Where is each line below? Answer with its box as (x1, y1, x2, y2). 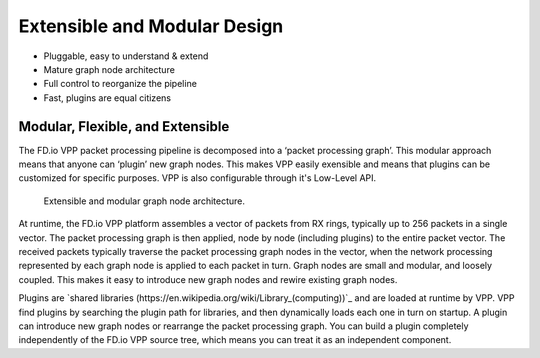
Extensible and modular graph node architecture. (43, 195, 245, 207)
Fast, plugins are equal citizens (43, 91, 172, 104)
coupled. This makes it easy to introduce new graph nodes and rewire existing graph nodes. (18, 273, 398, 285)
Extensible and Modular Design (18, 15, 284, 37)
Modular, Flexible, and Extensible (18, 118, 230, 135)
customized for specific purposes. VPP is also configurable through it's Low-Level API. (18, 172, 377, 184)
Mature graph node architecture (43, 63, 175, 75)
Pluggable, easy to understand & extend (43, 50, 209, 62)
